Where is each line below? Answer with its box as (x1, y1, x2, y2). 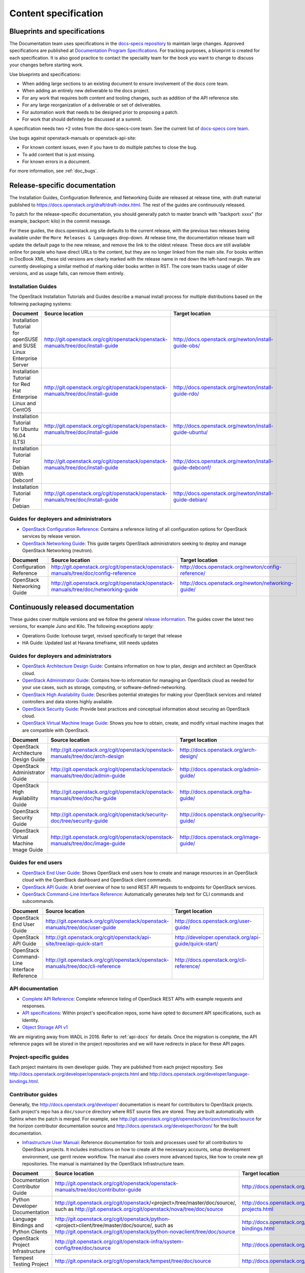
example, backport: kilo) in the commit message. (9, 218, 111, 224)
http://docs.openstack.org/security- (179, 811, 266, 818)
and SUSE (12, 342, 37, 349)
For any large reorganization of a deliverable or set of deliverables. (22, 102, 162, 108)
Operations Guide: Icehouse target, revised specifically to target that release (22, 632, 182, 639)
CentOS (12, 406, 32, 413)
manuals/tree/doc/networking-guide (51, 586, 138, 593)
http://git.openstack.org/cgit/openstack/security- (50, 811, 169, 818)
